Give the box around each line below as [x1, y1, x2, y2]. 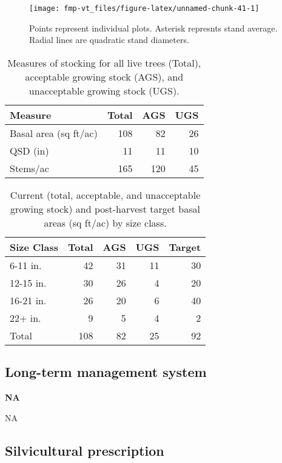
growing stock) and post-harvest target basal [10, 201, 201, 216]
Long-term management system [5, 362, 207, 381]
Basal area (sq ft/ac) [10, 125, 98, 140]
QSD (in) [10, 143, 49, 158]
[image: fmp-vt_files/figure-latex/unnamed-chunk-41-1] [29, 4, 260, 13]
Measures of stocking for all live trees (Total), [7, 55, 201, 70]
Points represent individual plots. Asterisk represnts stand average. [29, 21, 278, 34]
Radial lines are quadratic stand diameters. [29, 33, 189, 46]
